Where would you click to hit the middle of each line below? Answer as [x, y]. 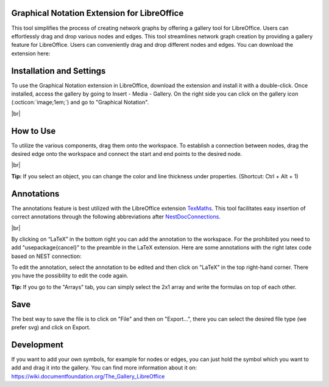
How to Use [34, 131]
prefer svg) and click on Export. [51, 327]
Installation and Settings [58, 71]
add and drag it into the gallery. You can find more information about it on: [104, 368]
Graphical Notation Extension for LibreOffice [97, 13]
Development [37, 345]
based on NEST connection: [46, 256]
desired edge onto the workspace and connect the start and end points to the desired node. [127, 154]
